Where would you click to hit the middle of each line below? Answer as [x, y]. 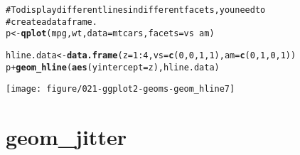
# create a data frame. [52, 22]
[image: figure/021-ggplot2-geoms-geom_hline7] [120, 89]
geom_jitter [66, 137]
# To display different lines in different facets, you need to [136, 10]
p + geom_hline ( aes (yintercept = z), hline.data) [113, 67]
